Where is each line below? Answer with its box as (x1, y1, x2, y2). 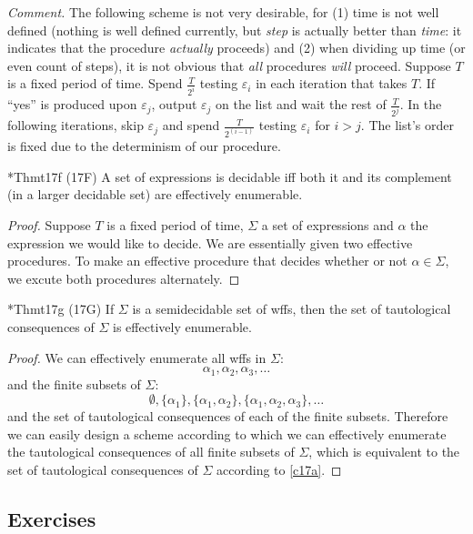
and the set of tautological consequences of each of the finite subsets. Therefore (7, 407, 448, 426)
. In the (399, 95, 442, 114)
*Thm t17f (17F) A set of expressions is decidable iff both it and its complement (7, 166, 452, 186)
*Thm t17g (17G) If (7, 299, 115, 318)
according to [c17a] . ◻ (216, 460, 342, 479)
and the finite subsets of (7, 374, 141, 393)
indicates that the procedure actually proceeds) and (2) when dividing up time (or (7, 38, 466, 57)
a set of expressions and (261, 216, 394, 235)
